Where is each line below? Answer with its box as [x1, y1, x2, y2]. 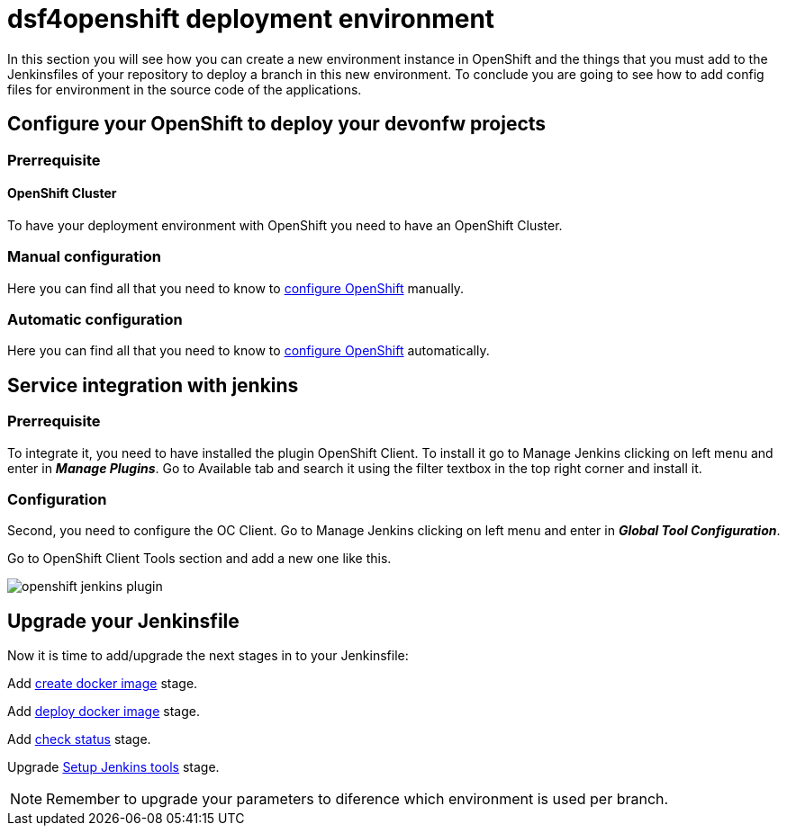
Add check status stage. [7, 731, 151, 748]
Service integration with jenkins [7, 373, 299, 397]
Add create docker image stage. [7, 676, 198, 692]
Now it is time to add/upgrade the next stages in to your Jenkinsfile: [7, 648, 409, 664]
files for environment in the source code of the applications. [7, 81, 362, 97]
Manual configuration [7, 247, 161, 266]
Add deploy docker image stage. [7, 703, 200, 720]
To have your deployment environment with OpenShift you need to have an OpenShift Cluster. [7, 217, 563, 233]
